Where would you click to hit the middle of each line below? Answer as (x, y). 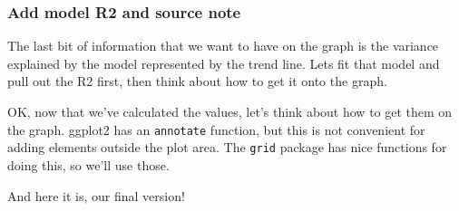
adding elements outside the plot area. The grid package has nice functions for (227, 147)
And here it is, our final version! (96, 195)
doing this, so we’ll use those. (88, 164)
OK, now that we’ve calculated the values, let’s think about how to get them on (230, 111)
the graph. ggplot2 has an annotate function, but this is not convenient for (216, 129)
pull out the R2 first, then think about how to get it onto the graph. (197, 81)
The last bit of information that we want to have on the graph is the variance (223, 46)
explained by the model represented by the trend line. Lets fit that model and (224, 63)
